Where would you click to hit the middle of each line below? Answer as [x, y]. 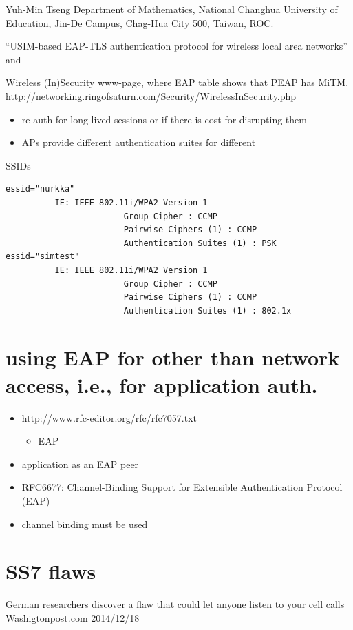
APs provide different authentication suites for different [139, 142]
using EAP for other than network [173, 357]
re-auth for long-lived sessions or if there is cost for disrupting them [164, 119]
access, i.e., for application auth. [162, 384]
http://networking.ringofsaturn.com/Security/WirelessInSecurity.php [151, 95]
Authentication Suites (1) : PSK [200, 243]
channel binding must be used [85, 524]
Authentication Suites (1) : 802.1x [207, 311]
